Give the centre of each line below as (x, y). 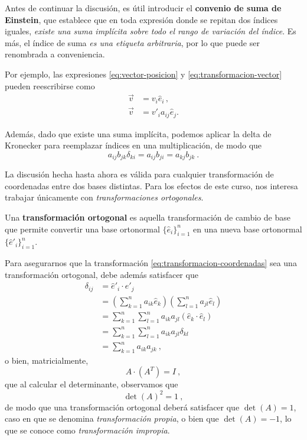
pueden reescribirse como (50, 85)
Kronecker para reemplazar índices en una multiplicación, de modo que (133, 145)
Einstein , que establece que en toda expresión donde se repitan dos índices (141, 19)
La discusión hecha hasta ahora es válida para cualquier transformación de (139, 174)
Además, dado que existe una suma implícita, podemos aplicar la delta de (138, 133)
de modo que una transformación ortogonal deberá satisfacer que (122, 407)
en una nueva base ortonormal (248, 229)
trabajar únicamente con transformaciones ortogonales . (104, 197)
